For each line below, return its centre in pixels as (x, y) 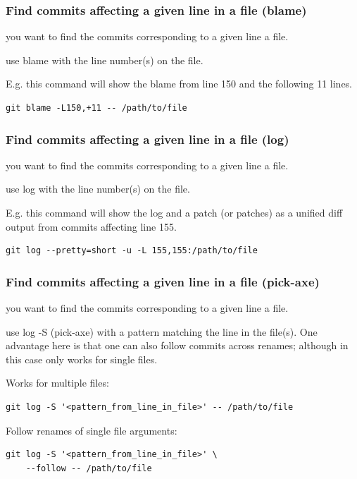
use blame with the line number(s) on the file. (105, 60)
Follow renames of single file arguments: (92, 430)
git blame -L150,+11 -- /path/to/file (96, 108)
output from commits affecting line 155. (91, 226)
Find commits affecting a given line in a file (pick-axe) (163, 281)
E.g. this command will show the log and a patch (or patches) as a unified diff (174, 212)
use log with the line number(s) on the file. (98, 189)
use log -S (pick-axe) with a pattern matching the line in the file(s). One (162, 331)
